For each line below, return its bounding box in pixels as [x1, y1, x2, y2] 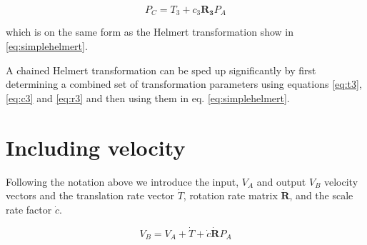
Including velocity [6, 132, 186, 161]
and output [256, 174, 306, 189]
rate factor [6, 201, 52, 216]
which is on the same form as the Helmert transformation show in [6, 24, 294, 39]
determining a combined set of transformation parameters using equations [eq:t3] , [6, 76, 362, 91]
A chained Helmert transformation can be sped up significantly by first [6, 62, 316, 77]
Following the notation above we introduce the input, [6, 174, 239, 189]
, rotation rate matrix [183, 188, 278, 203]
